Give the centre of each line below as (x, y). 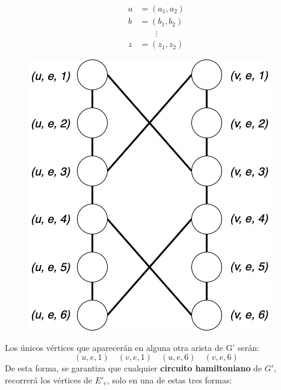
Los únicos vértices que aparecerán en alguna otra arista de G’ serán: (132, 347)
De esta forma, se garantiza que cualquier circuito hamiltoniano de (134, 368)
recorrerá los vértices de (48, 379)
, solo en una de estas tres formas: (169, 379)
